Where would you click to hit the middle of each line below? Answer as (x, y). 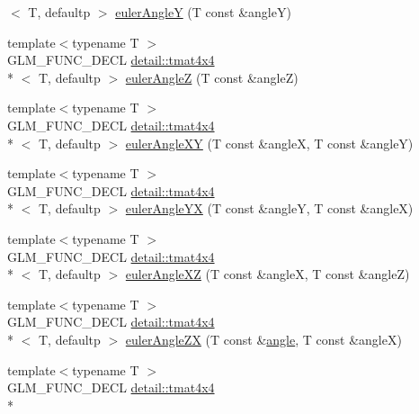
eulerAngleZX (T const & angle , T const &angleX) (263, 339)
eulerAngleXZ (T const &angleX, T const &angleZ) (267, 274)
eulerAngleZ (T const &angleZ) (212, 77)
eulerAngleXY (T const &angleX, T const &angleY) (269, 143)
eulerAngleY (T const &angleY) (203, 12)
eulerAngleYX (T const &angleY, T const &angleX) (269, 208)
